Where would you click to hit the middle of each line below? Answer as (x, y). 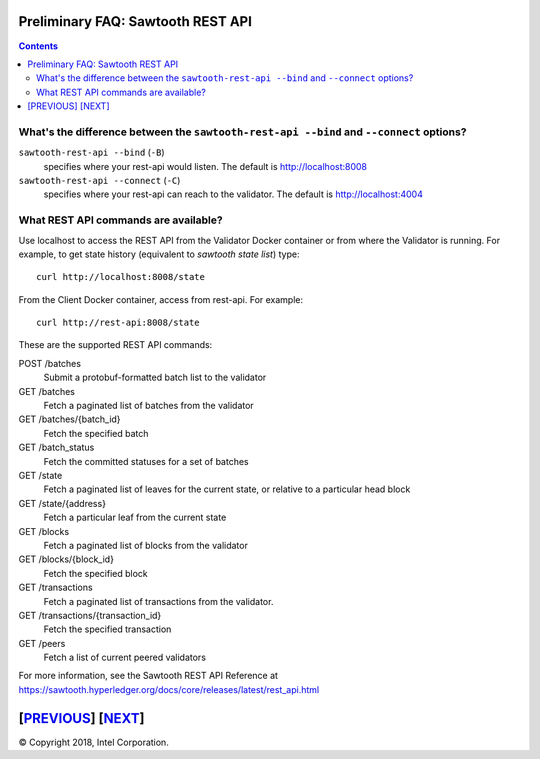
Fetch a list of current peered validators (125, 657)
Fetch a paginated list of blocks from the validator (146, 545)
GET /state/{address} (62, 503)
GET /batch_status (56, 447)
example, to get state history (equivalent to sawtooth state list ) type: (159, 254)
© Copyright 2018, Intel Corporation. (93, 742)
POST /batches (50, 363)
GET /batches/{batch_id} (69, 419)
